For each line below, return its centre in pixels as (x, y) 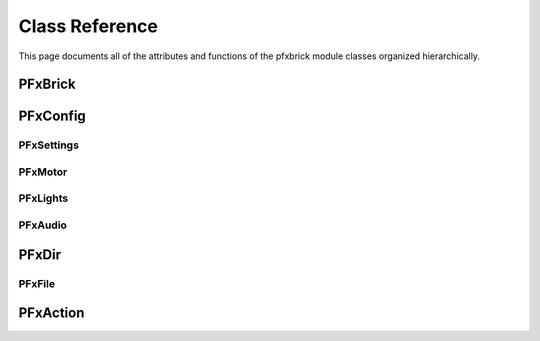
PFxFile (36, 283)
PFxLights (43, 198)
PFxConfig (52, 116)
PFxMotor (43, 172)
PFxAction (51, 313)
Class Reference (88, 26)
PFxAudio (42, 225)
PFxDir (40, 254)
